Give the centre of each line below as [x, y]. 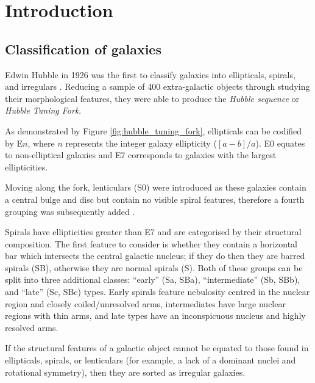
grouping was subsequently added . [70, 211]
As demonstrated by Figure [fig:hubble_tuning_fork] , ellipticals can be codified [154, 130]
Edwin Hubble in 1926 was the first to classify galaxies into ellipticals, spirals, [150, 74]
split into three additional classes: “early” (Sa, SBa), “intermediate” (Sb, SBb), [153, 279]
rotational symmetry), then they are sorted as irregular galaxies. [125, 372]
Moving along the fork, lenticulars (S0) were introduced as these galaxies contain [156, 187]
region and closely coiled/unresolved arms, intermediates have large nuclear [145, 303]
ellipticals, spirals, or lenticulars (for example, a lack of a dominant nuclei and [150, 360]
